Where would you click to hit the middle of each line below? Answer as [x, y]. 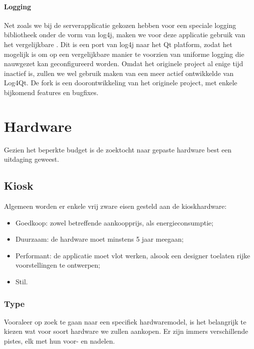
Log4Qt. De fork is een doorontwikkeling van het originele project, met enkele [121, 83]
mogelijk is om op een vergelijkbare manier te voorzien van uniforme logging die [124, 54]
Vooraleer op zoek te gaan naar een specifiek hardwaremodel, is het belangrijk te [125, 321]
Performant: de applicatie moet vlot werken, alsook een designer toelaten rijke [133, 255]
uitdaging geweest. [32, 159]
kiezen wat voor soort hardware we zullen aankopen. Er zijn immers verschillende [126, 331]
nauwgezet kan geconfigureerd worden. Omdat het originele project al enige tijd [124, 63]
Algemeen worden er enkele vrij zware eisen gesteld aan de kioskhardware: [115, 206]
